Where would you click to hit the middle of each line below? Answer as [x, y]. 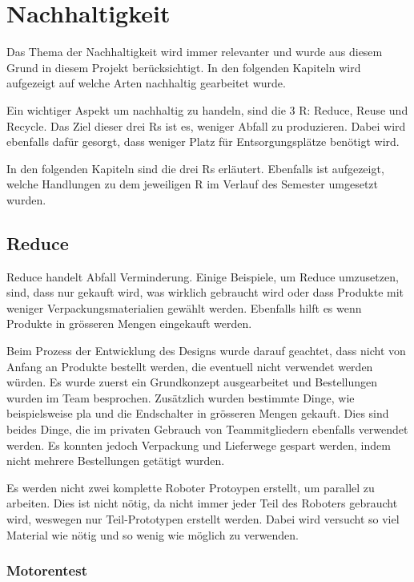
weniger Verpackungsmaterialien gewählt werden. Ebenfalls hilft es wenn [184, 307]
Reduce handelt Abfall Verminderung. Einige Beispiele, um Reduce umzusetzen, [203, 276]
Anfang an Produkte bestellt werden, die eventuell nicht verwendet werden [190, 366]
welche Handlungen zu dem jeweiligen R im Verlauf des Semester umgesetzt [192, 184]
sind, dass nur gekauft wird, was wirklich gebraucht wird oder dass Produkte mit [205, 292]
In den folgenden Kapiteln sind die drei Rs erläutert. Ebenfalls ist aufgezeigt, [195, 168]
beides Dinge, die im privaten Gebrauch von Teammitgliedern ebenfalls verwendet [207, 429]
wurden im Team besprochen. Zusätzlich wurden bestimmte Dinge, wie [181, 397]
